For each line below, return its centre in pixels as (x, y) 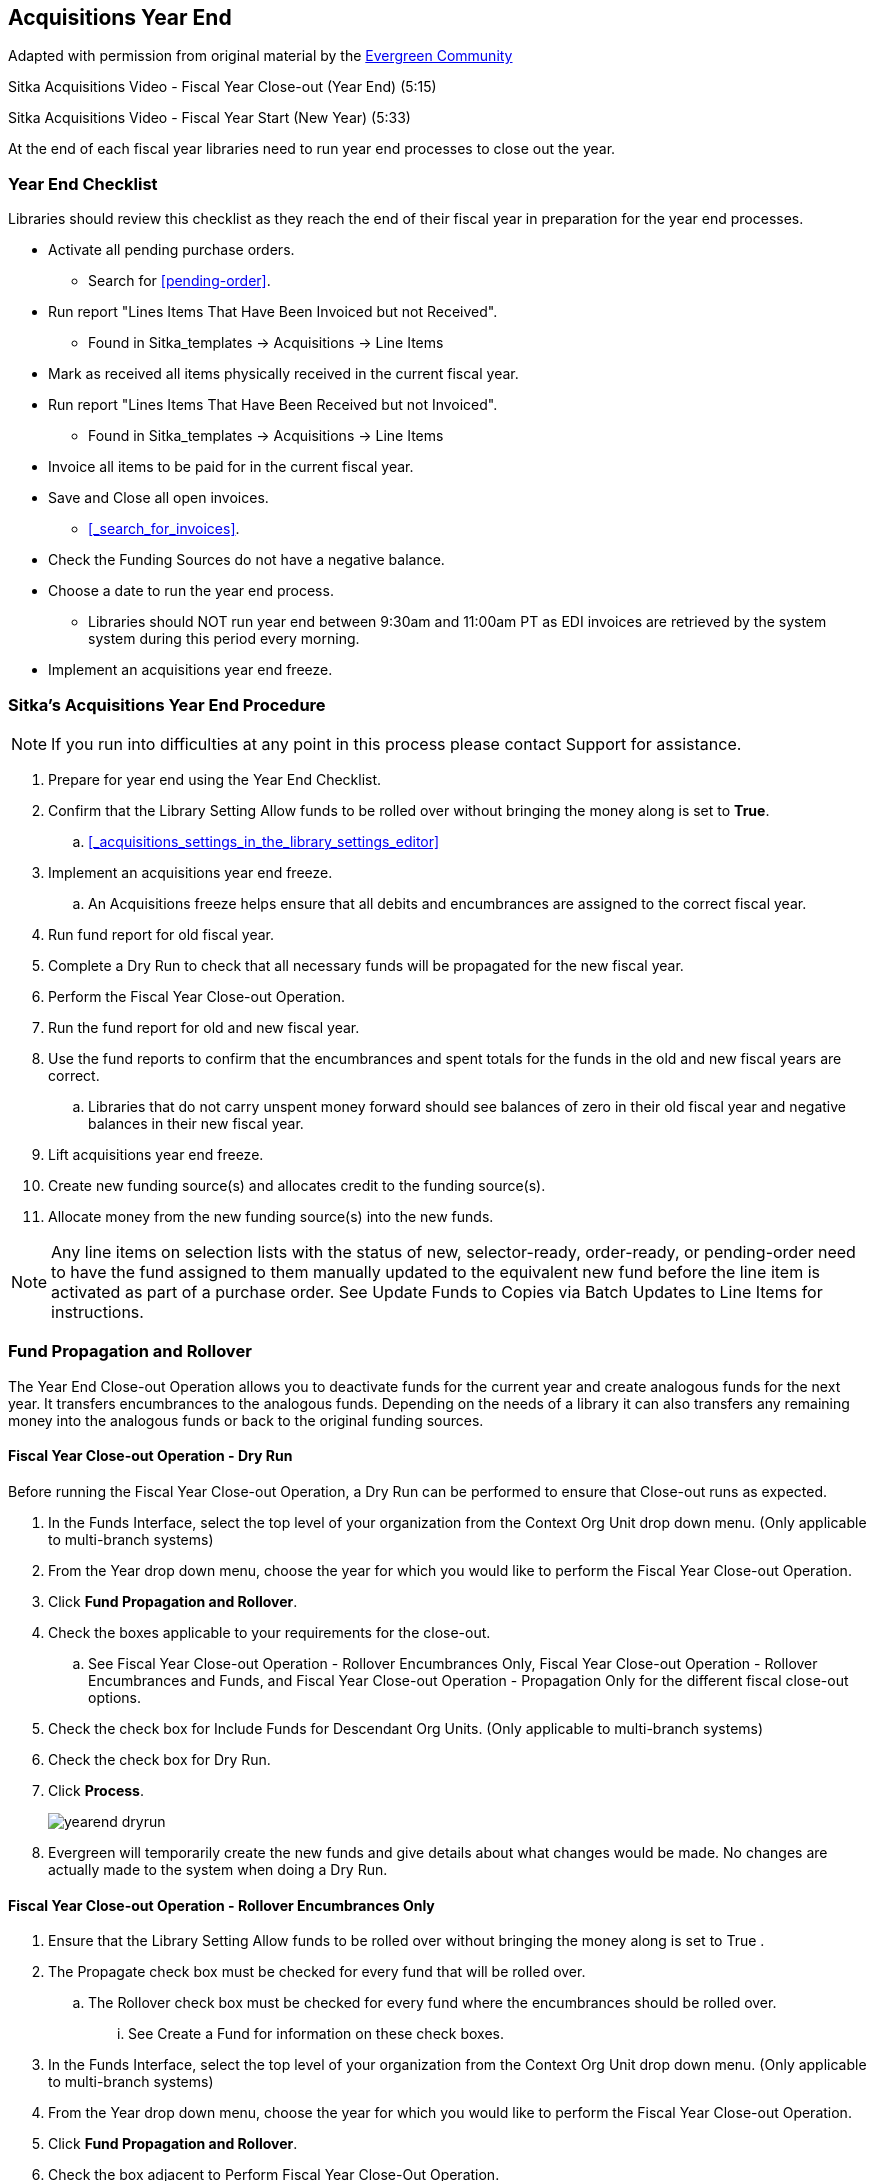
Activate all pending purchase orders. (171, 250)
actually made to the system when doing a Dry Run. (218, 1869)
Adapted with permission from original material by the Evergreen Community (260, 56)
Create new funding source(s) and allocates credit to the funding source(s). (297, 1185)
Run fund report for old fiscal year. (161, 934)
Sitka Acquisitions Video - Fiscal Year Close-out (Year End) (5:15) (222, 87)
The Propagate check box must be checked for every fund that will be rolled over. (317, 1972)
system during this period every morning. (224, 639)
